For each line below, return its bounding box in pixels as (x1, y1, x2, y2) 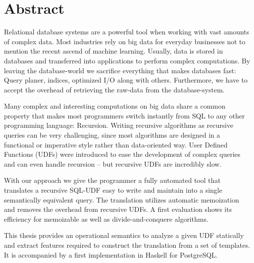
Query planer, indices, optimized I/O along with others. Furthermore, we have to (4, 75, 248, 85)
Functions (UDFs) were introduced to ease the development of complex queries (4, 149, 241, 159)
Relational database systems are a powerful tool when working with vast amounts (4, 27, 250, 37)
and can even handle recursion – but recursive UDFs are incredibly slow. (4, 158, 222, 169)
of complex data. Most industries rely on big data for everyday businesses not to (4, 36, 246, 46)
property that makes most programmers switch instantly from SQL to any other (4, 110, 245, 120)
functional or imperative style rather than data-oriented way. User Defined (4, 139, 228, 149)
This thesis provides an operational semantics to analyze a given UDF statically (4, 230, 244, 240)
